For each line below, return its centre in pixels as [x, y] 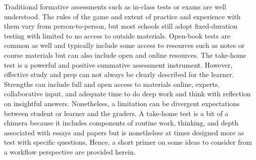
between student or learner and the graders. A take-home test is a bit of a [116, 113]
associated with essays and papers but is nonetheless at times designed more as [124, 132]
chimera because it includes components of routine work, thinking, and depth [121, 123]
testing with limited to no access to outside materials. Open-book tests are [117, 35]
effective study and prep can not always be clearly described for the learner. [119, 74]
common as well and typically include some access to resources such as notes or [124, 45]
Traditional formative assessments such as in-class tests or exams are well [115, 6]
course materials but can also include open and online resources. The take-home [125, 55]
